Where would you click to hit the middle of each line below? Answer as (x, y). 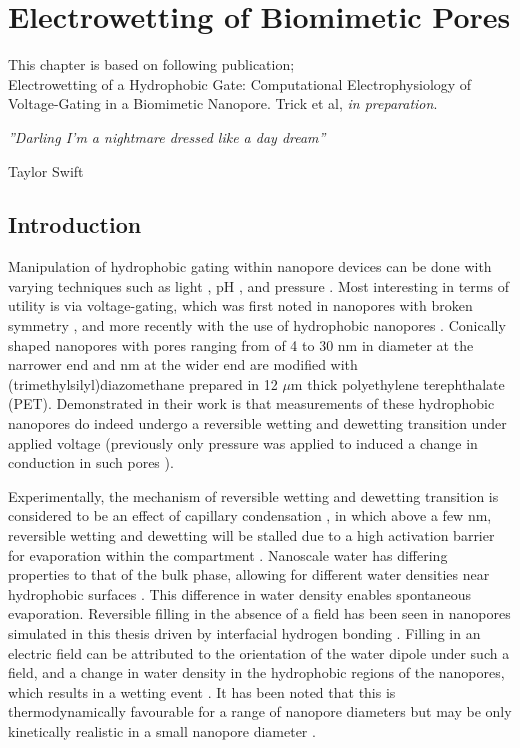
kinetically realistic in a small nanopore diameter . (162, 730)
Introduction (75, 224)
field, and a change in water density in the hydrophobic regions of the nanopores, (256, 672)
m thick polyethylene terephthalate (397, 383)
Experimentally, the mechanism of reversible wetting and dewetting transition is (253, 495)
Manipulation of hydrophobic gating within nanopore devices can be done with (250, 266)
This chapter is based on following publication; (151, 64)
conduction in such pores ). (91, 462)
